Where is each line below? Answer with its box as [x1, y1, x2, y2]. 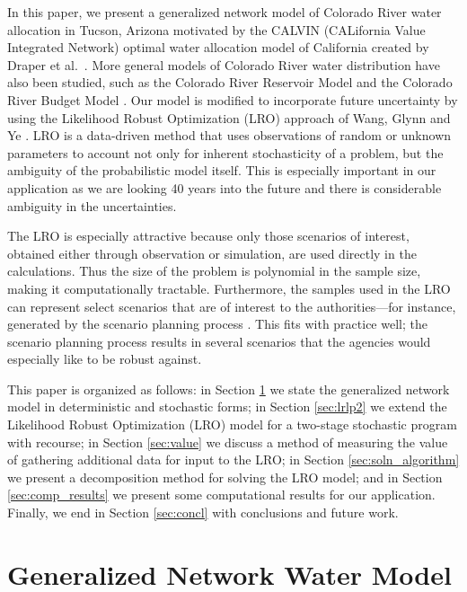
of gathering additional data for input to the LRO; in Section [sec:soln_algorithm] [7, 450, 460, 469]
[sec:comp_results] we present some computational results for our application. [7, 485, 436, 504]
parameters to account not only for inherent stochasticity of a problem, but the [7, 143, 444, 162]
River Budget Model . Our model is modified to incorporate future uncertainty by [7, 90, 458, 109]
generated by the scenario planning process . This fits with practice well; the [7, 314, 427, 333]
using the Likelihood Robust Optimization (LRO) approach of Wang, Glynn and [7, 108, 451, 127]
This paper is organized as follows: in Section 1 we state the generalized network [7, 379, 450, 398]
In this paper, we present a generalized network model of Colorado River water [7, 3, 442, 21]
